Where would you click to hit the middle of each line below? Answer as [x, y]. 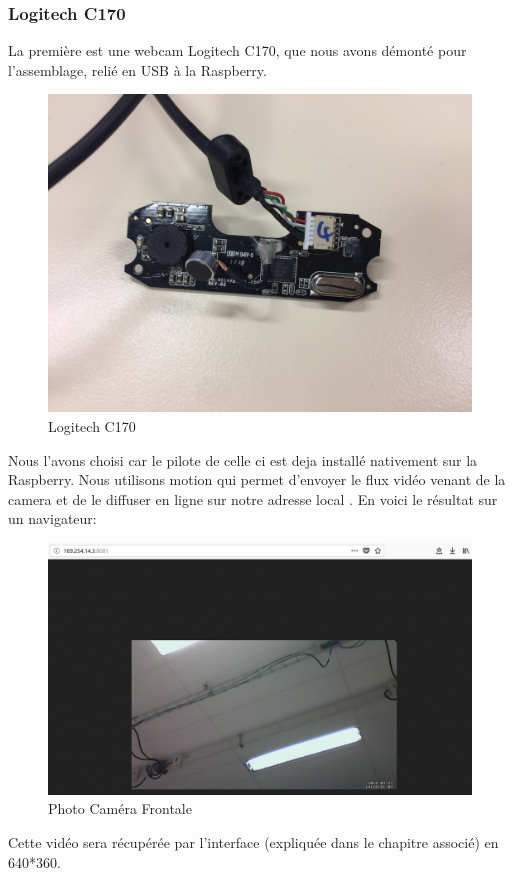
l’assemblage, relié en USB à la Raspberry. [137, 69]
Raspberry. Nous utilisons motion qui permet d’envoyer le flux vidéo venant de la [257, 479]
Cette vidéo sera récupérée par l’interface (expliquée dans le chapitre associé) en [253, 841]
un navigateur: [52, 518]
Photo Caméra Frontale [120, 808]
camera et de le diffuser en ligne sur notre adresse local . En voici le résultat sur [253, 498]
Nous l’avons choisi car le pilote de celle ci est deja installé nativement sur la [243, 459]
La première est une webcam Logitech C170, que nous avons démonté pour [237, 50]
